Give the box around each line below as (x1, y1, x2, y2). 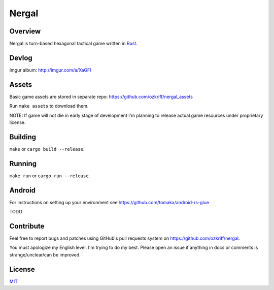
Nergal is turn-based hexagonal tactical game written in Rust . (9, 41, 138, 47)
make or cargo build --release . (9, 146, 85, 152)
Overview (9, 27, 41, 36)
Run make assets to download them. (9, 103, 89, 109)
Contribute (9, 221, 45, 231)
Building (9, 133, 37, 141)
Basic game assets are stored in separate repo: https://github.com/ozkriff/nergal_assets (9, 93, 193, 100)
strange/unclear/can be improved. (9, 251, 81, 257)
